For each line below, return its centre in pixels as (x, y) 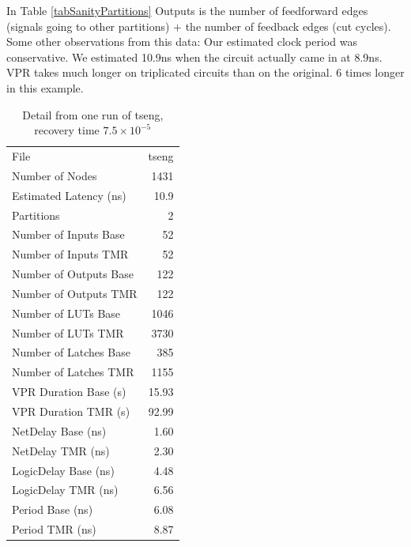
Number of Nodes (55, 175)
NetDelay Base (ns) (59, 430)
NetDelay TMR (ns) (61, 450)
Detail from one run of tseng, (93, 114)
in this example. (45, 87)
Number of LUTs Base (66, 313)
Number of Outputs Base (73, 274)
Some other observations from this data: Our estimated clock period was (182, 41)
